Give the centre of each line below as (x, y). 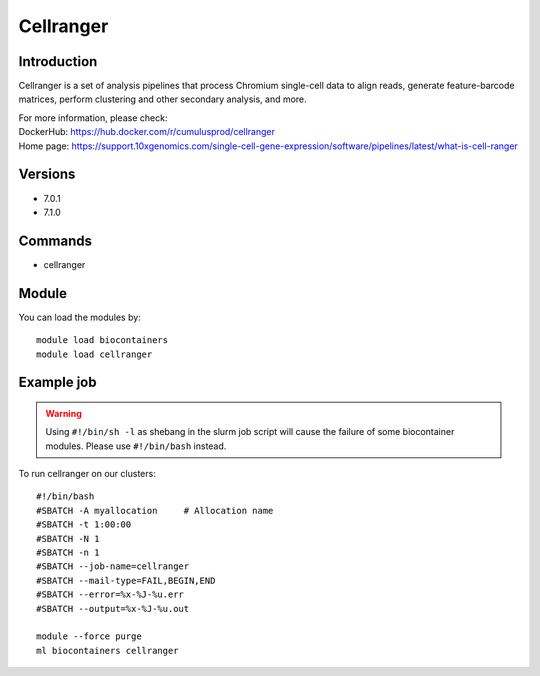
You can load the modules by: (80, 317)
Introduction (58, 61)
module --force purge (89, 636)
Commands (55, 240)
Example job (57, 382)
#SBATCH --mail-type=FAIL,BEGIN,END (126, 580)
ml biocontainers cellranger (107, 650)
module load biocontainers (102, 340)
